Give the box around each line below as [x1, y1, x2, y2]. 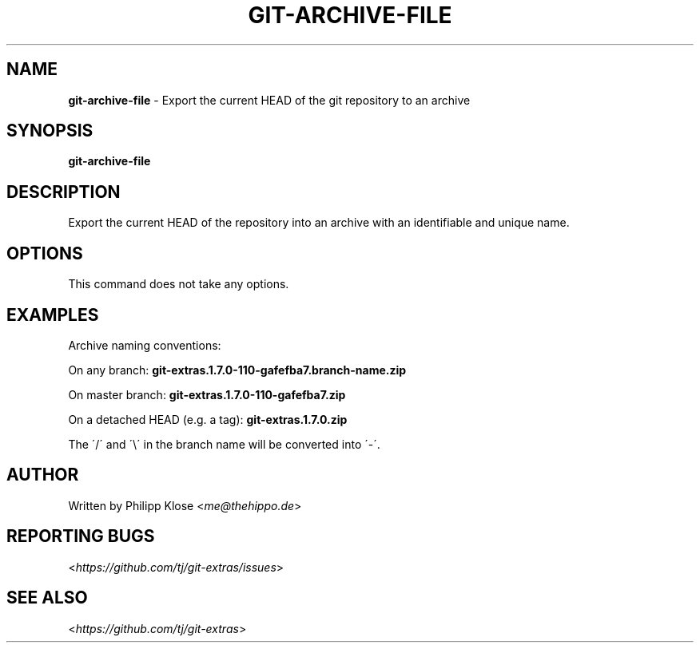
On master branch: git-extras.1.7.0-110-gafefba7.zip [68, 387, 346, 402]
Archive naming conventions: [68, 338, 221, 352]
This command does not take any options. [68, 277, 289, 291]
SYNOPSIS [6, 121, 93, 141]
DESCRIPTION [6, 181, 121, 202]
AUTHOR [6, 465, 79, 485]
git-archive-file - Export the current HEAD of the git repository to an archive [68, 93, 471, 107]
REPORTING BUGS [6, 526, 155, 547]
